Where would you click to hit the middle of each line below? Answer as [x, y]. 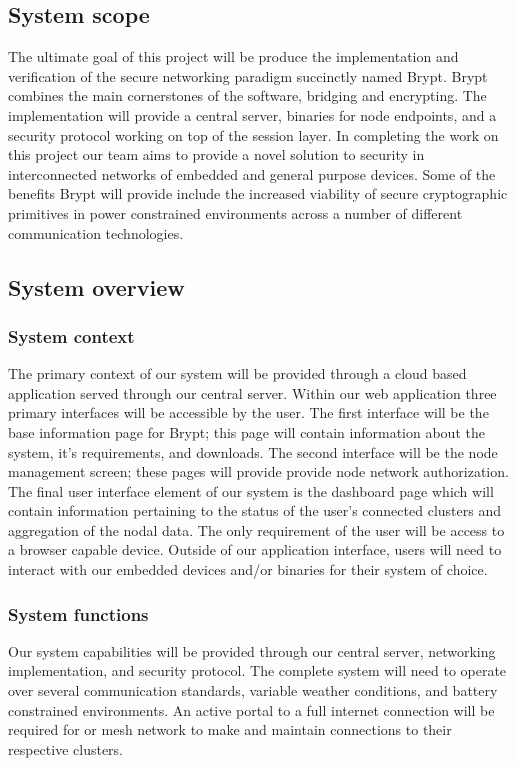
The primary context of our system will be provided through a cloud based [237, 373]
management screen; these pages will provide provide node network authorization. [258, 471]
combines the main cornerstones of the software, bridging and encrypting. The [247, 95]
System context [71, 335]
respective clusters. [66, 748]
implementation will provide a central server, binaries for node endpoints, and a [252, 114]
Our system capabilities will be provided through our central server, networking [252, 650]
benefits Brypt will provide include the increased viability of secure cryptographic [258, 193]
